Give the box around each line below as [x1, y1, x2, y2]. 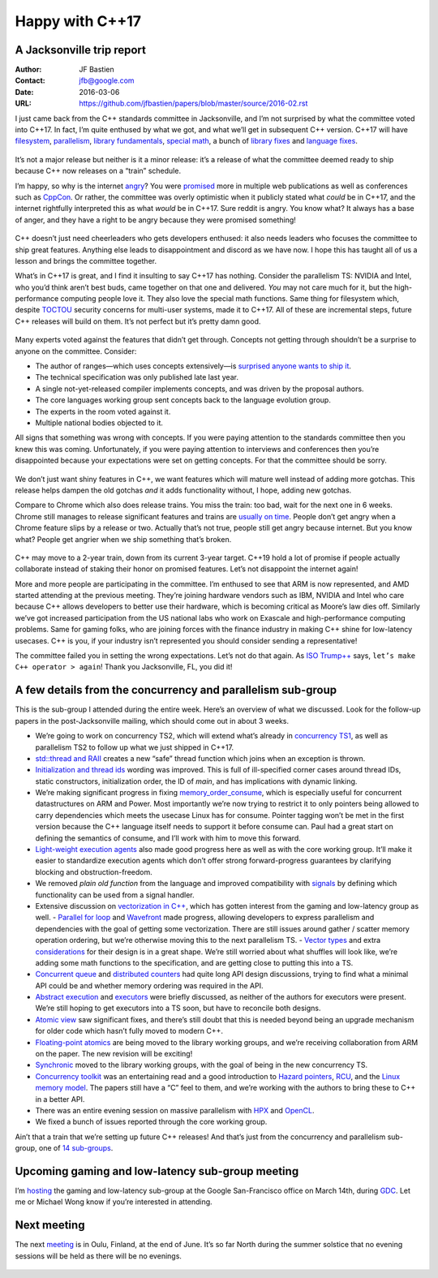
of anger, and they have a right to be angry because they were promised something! [15, 215, 296, 225]
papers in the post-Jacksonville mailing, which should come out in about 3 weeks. [15, 716, 290, 725]
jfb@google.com [79, 75, 135, 85]
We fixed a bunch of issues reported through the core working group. [35, 1117, 268, 1127]
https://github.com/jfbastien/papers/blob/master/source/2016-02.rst [79, 98, 308, 109]
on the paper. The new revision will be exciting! [35, 1049, 193, 1059]
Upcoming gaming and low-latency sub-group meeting [15, 1164, 299, 1178]
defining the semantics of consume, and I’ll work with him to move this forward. [35, 833, 302, 843]
